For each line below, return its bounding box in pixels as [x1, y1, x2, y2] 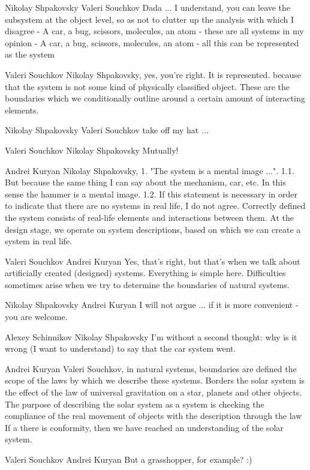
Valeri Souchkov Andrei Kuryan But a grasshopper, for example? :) [5, 453, 252, 465]
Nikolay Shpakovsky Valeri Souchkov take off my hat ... [5, 124, 209, 136]
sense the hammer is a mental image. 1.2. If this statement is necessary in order [5, 187, 297, 200]
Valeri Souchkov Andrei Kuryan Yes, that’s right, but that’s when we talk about [5, 255, 300, 267]
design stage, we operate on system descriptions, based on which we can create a [5, 223, 301, 235]
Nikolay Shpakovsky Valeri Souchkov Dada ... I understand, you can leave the [5, 1, 291, 13]
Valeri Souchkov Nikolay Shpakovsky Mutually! [5, 143, 179, 156]
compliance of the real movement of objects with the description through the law [5, 409, 302, 422]
